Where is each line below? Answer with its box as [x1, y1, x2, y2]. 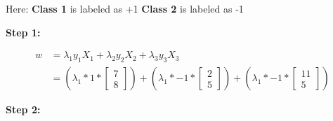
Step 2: [6, 102, 41, 117]
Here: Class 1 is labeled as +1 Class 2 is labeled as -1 [6, 1, 244, 15]
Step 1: [6, 24, 41, 39]
